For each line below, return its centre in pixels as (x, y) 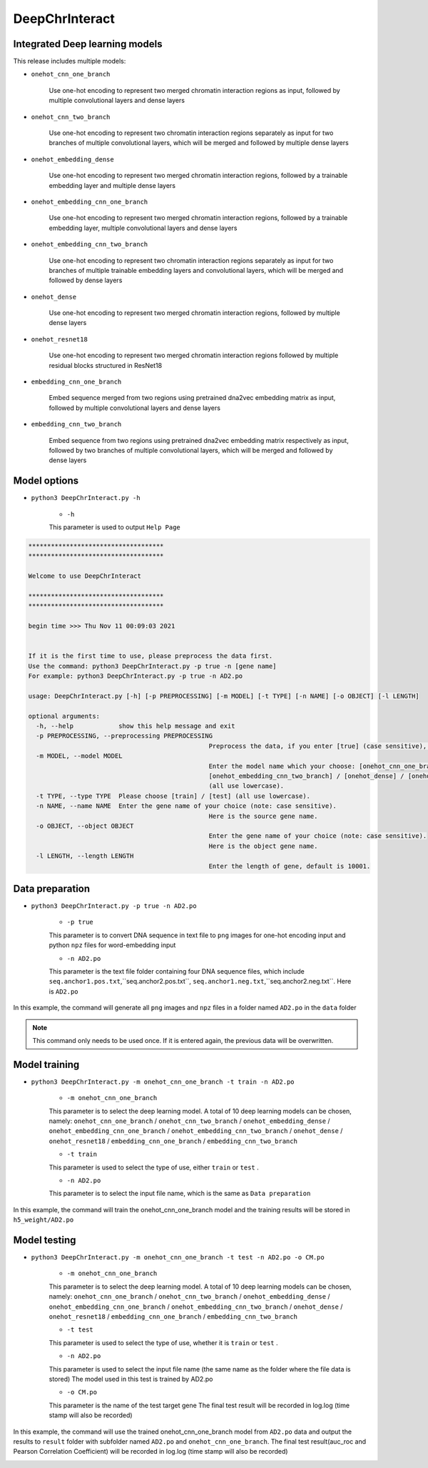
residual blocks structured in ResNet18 (106, 365)
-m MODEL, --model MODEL (79, 756)
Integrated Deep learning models (88, 44)
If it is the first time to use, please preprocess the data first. (151, 656)
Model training (46, 1064)
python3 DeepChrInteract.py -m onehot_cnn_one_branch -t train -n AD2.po (163, 1082)
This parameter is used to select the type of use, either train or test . (154, 1167)
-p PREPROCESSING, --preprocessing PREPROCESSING (124, 736)
